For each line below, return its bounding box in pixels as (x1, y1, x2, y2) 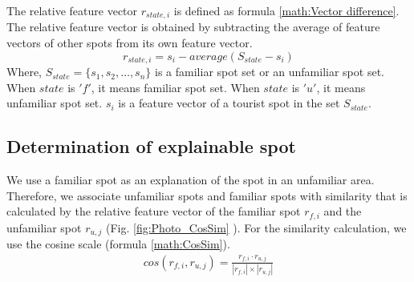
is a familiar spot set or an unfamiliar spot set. (155, 63, 384, 80)
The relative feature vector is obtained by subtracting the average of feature (6, 18, 380, 35)
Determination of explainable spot (6, 134, 296, 159)
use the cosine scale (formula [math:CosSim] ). (6, 236, 230, 252)
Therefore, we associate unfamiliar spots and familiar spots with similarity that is (6, 187, 408, 203)
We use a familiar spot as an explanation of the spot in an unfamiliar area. (6, 171, 375, 188)
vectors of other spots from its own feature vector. (6, 34, 253, 51)
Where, (6, 63, 42, 80)
